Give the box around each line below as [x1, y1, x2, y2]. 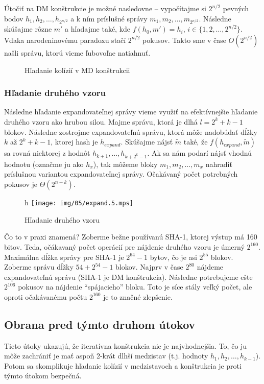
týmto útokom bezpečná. [4, 370, 82, 381]
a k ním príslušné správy [70, 13, 148, 23]
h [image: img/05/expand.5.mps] [25, 197, 133, 208]
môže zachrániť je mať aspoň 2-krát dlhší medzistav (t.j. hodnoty [4, 350, 208, 361]
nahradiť [205, 158, 232, 169]
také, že [183, 136, 208, 147]
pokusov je [4, 179, 38, 189]
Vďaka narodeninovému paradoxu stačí [4, 34, 126, 45]
